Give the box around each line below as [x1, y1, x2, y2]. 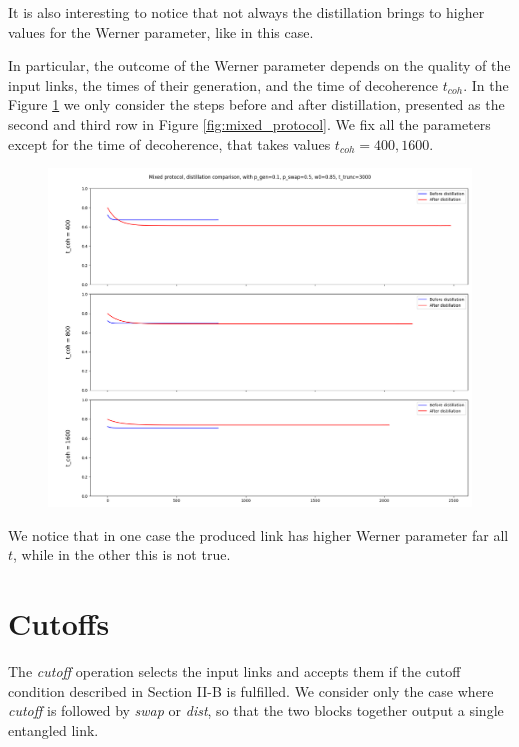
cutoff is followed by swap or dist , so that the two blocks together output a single [8, 700, 504, 721]
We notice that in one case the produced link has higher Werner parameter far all [8, 524, 509, 545]
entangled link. [8, 719, 99, 740]
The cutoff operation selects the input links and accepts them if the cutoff [8, 661, 461, 682]
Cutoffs [8, 603, 110, 644]
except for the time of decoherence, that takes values [8, 133, 331, 154]
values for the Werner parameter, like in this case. [8, 21, 314, 42]
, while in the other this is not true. [13, 544, 231, 565]
